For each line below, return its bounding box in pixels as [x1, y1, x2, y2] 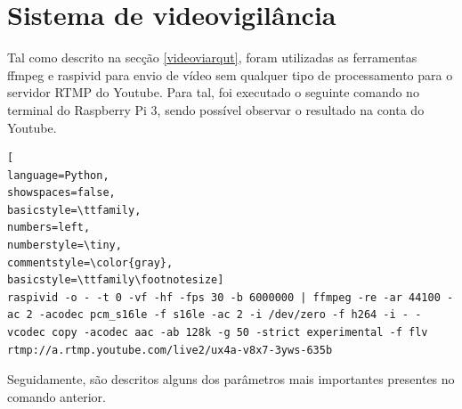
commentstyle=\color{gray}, [7, 256, 174, 269]
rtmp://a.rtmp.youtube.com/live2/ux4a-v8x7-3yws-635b [7, 343, 333, 356]
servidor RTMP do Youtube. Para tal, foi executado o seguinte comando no [7, 83, 419, 102]
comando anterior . [7, 387, 106, 405]
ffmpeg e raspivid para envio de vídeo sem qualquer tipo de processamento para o [7, 65, 453, 84]
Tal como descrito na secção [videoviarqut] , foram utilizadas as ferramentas [7, 48, 417, 67]
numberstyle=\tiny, [7, 239, 122, 252]
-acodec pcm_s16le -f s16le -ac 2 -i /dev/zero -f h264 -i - [38, 308, 409, 322]
